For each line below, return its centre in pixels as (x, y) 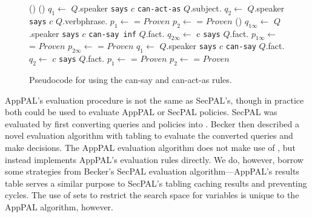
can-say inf (112, 34)
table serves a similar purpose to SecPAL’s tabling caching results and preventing (156, 183)
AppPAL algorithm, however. (59, 206)
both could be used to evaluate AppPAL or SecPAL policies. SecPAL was (141, 112)
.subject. (206, 8)
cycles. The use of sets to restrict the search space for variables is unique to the (152, 195)
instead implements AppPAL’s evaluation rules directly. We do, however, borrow (154, 159)
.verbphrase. (85, 20)
